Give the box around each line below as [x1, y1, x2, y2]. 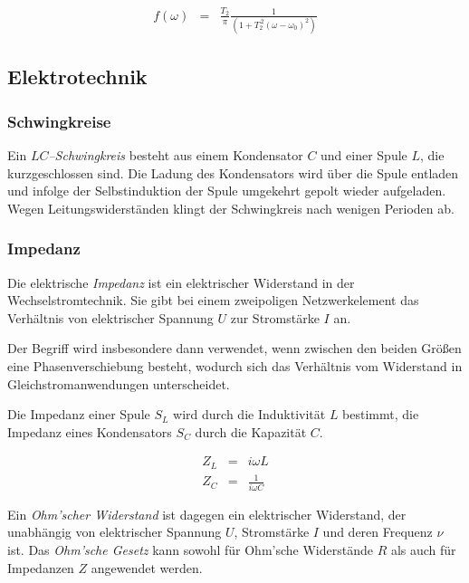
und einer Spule [321, 146, 407, 165]
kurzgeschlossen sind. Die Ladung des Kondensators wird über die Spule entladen [7, 163, 459, 182]
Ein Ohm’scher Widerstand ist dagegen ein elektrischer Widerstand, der [7, 504, 407, 523]
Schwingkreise [7, 110, 111, 132]
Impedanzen [7, 558, 74, 577]
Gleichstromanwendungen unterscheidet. [7, 374, 230, 393]
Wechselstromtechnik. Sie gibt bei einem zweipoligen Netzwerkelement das [7, 291, 419, 310]
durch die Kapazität [195, 422, 307, 441]
